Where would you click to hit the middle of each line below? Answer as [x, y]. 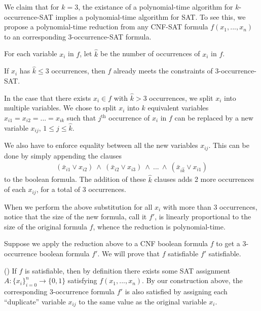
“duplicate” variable [35, 301]
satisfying [82, 280]
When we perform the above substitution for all [78, 206]
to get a [228, 243]
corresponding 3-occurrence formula [60, 291]
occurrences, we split [181, 98]
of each [15, 189]
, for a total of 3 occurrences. [81, 189]
